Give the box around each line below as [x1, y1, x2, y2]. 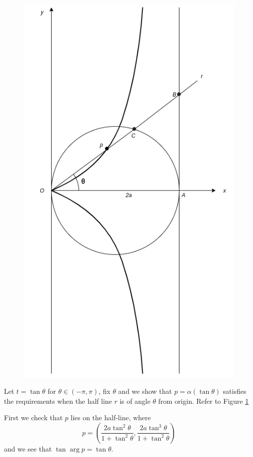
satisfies [223, 386, 247, 396]
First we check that [4, 412, 63, 423]
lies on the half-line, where [70, 412, 151, 423]
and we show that [118, 386, 172, 396]
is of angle [120, 395, 151, 406]
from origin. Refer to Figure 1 [158, 395, 249, 406]
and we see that [4, 443, 52, 454]
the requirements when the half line [4, 395, 112, 406]
